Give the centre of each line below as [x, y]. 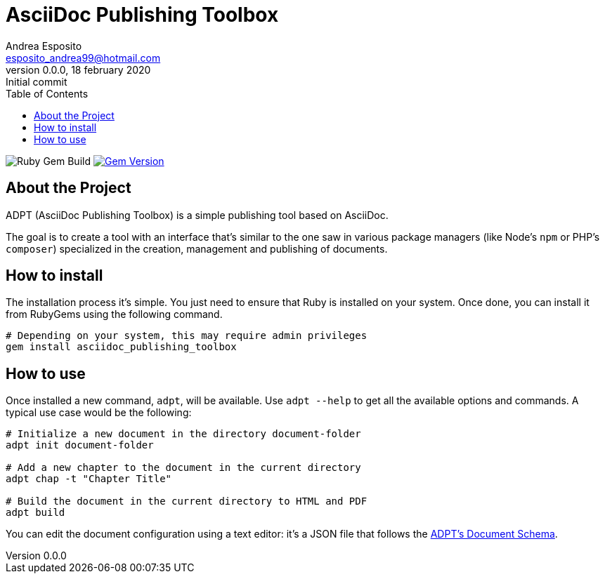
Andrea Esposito [44, 46]
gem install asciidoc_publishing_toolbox [121, 347]
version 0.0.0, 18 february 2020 [78, 69]
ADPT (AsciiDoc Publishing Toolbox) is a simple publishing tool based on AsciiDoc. [197, 215]
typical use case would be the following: [99, 413]
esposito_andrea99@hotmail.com [83, 58]
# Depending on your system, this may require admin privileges [187, 336]
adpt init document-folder [80, 445]
